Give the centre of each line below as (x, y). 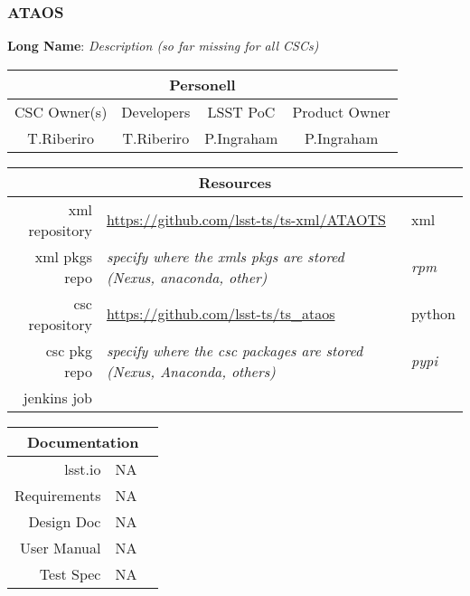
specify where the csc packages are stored (235, 350)
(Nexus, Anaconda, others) (191, 371)
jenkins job (57, 397)
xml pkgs (63, 256)
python (433, 314)
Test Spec (70, 573)
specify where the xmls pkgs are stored (225, 256)
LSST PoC (241, 111)
